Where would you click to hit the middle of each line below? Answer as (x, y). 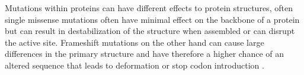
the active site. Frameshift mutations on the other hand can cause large (135, 42)
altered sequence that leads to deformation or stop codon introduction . (135, 65)
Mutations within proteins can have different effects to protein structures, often (149, 8)
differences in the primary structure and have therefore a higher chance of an (145, 54)
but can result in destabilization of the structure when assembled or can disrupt (150, 31)
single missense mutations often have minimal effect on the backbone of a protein (152, 19)
